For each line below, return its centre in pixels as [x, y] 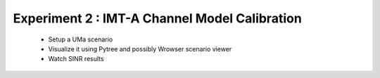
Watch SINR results [76, 59]
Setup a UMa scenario [81, 39]
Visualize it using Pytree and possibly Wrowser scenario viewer [140, 48]
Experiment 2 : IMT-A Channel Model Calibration [157, 18]
